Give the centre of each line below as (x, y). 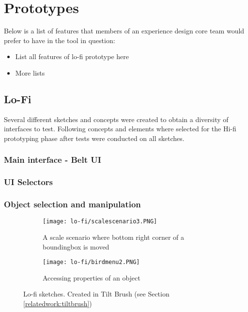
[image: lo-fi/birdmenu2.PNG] (91, 262)
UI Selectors (29, 182)
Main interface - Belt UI (53, 160)
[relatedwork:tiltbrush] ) (58, 304)
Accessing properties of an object (92, 277)
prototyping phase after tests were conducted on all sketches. (94, 138)
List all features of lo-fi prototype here (72, 56)
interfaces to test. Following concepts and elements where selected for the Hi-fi (120, 129)
